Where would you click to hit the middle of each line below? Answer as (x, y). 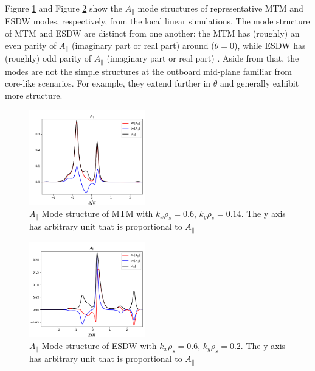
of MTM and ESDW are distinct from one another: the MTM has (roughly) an (152, 33)
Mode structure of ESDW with (99, 345)
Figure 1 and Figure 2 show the (64, 8)
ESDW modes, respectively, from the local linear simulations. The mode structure (157, 21)
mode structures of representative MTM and (220, 8)
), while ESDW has (270, 45)
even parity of (31, 45)
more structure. (34, 95)
